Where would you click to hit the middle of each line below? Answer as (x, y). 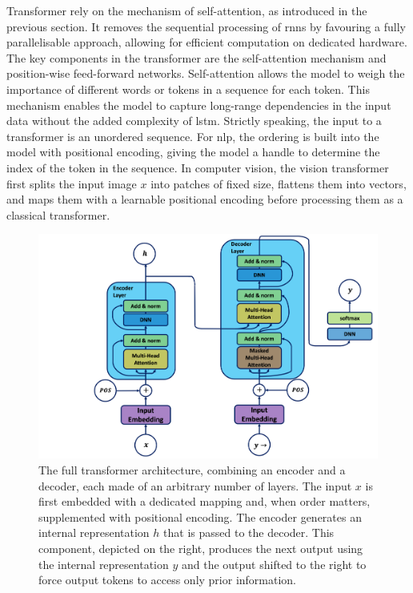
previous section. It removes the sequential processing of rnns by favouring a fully (206, 26)
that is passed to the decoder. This (249, 532)
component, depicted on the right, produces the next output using (201, 549)
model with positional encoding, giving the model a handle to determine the (193, 152)
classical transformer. (58, 214)
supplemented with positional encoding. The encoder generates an (200, 516)
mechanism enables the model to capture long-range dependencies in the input (199, 105)
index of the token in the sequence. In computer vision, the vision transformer (198, 167)
